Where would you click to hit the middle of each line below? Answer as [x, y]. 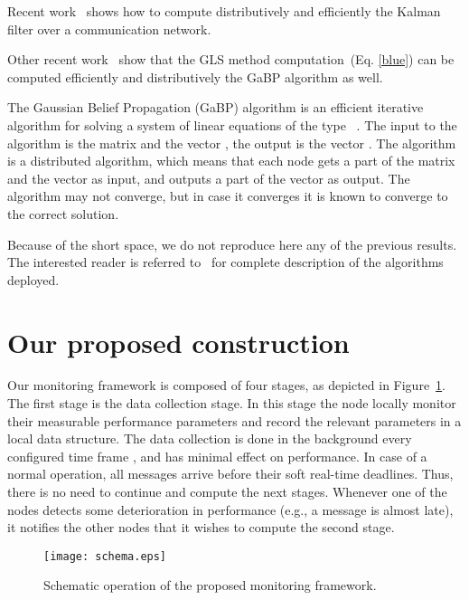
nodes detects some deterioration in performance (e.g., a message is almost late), [230, 509]
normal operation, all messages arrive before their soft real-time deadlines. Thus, [230, 474]
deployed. [33, 279]
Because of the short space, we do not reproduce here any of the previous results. [232, 244]
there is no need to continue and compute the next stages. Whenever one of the [227, 491]
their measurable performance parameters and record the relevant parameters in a [234, 420]
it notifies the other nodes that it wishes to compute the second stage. [201, 527]
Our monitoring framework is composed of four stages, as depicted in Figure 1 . [227, 385]
